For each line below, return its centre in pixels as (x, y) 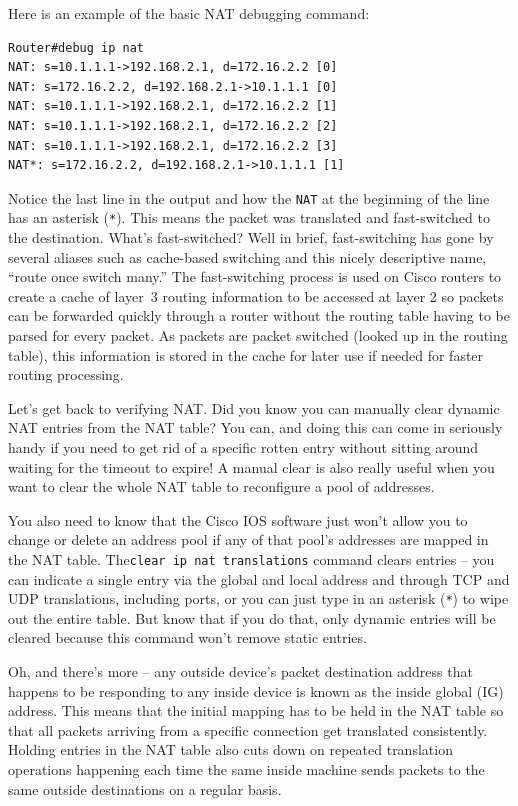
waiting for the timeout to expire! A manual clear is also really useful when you (251, 466)
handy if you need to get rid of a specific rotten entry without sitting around (243, 447)
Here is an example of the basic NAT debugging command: (189, 13)
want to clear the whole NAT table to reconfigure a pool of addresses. (221, 486)
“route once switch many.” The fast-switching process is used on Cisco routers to (255, 276)
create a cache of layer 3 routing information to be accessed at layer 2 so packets (256, 295)
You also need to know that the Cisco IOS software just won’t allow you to (238, 519)
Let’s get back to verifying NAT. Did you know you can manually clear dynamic (254, 407)
